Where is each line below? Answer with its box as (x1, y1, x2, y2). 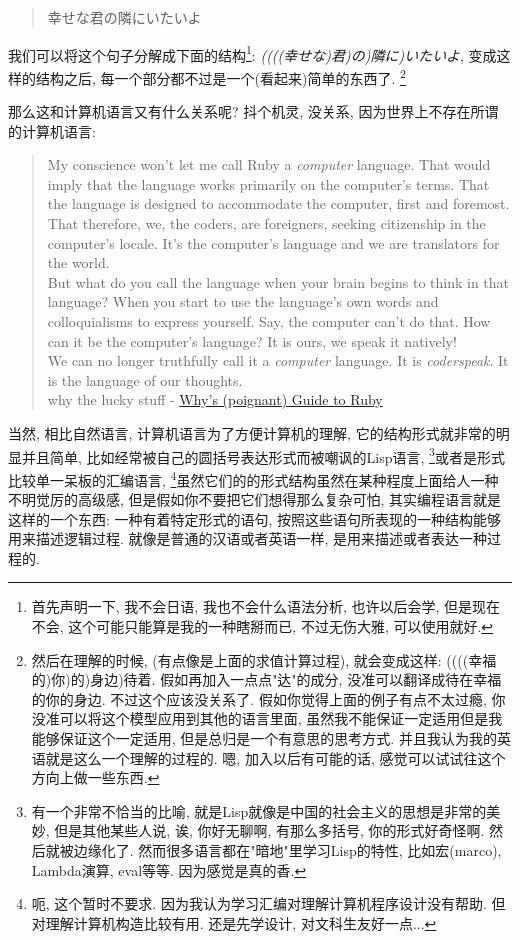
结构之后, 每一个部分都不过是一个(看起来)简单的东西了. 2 (35, 64, 406, 88)
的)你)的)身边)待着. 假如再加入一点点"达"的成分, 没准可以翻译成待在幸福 (31, 669, 502, 690)
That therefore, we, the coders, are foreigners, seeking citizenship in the (47, 213, 486, 234)
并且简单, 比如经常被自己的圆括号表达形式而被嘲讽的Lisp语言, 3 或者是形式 (21, 443, 505, 467)
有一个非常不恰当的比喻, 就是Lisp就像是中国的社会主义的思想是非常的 (31, 800, 487, 821)
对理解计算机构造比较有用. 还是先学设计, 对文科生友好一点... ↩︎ (31, 912, 437, 933)
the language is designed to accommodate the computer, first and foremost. (47, 193, 510, 214)
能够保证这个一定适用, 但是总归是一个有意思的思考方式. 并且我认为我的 (31, 728, 497, 749)
